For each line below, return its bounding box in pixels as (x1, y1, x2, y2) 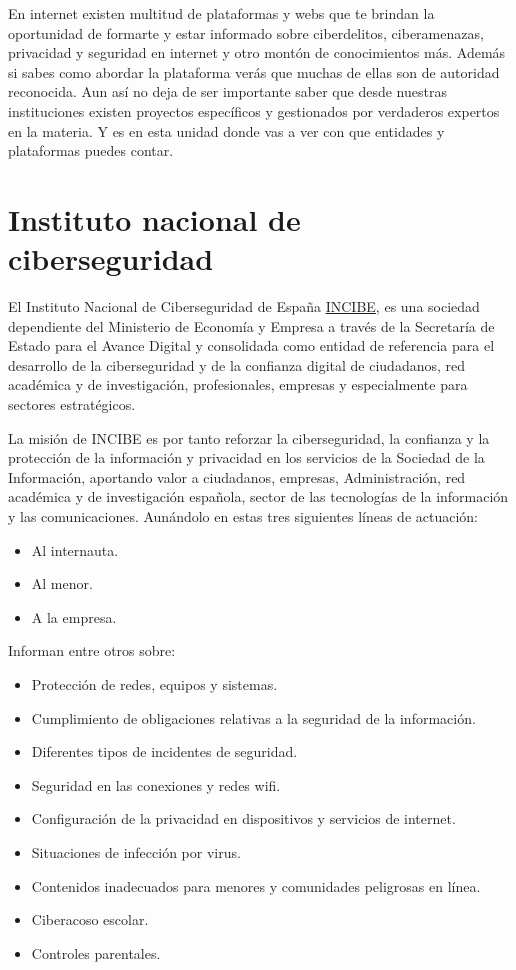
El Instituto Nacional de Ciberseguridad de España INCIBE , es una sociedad (8, 296, 480, 317)
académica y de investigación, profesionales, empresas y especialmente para (8, 374, 468, 395)
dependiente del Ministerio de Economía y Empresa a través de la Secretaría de (8, 315, 495, 336)
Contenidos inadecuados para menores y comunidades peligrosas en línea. (31, 875, 481, 896)
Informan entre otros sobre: (8, 640, 176, 661)
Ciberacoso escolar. (31, 909, 149, 930)
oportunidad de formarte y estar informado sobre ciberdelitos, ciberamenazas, (8, 22, 484, 43)
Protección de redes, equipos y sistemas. (31, 673, 278, 694)
